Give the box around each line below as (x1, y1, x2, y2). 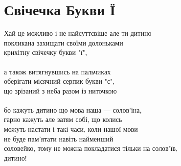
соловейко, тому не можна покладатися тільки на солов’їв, (4, 143, 178, 153)
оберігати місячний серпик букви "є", (4, 76, 115, 86)
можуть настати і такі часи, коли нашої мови (4, 124, 138, 134)
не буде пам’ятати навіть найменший (4, 133, 113, 143)
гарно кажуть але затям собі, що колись (4, 114, 122, 124)
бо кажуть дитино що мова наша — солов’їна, (4, 104, 142, 115)
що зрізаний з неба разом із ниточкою (4, 85, 117, 95)
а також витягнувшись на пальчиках (4, 66, 111, 76)
